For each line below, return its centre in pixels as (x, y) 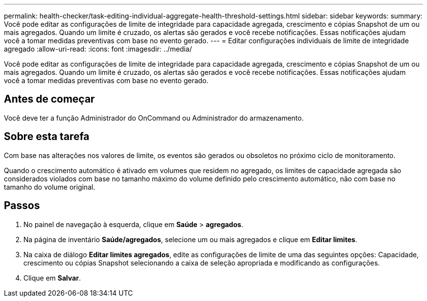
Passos (22, 206)
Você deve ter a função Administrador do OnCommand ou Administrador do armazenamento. (154, 118)
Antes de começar (49, 99)
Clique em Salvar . (52, 278)
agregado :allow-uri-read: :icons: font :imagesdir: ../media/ (98, 49)
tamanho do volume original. (50, 187)
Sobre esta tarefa (47, 137)
